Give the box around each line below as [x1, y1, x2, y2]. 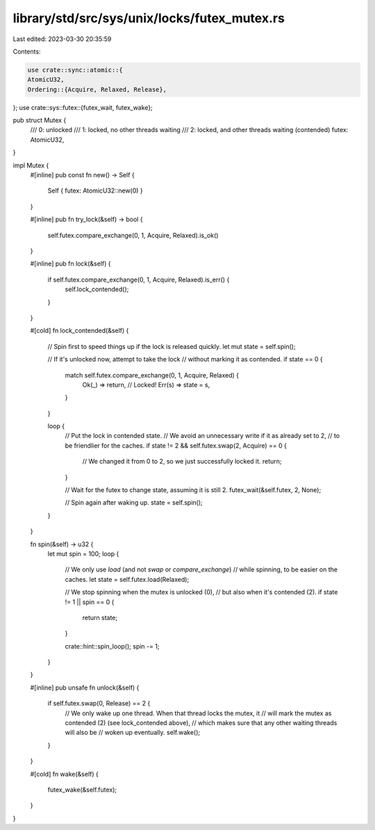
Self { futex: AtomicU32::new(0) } [47, 186, 144, 195]
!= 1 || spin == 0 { [65, 598, 115, 606]
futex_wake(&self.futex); [47, 786, 117, 794]
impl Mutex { [12, 161, 49, 170]
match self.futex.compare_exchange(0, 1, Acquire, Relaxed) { [65, 371, 240, 379]
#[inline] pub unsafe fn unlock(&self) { [30, 683, 140, 692]
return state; [82, 613, 118, 621]
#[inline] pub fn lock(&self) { [30, 259, 111, 268]
